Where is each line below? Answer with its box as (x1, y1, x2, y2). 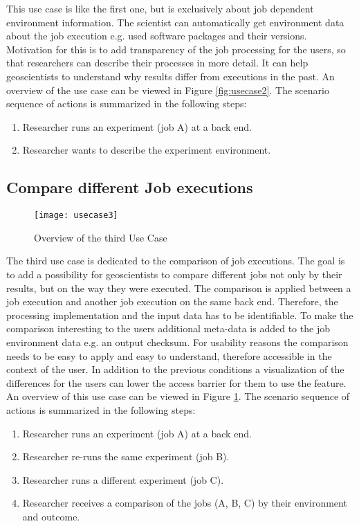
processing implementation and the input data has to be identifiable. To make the (6, 307, 353, 322)
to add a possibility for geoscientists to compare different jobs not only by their (6, 266, 342, 281)
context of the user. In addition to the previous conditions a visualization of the (6, 362, 344, 377)
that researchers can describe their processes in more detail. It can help (6, 55, 309, 70)
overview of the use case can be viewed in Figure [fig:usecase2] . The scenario (6, 82, 329, 97)
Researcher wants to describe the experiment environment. (22, 143, 271, 157)
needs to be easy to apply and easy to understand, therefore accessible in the (6, 348, 332, 363)
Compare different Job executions (6, 176, 253, 198)
